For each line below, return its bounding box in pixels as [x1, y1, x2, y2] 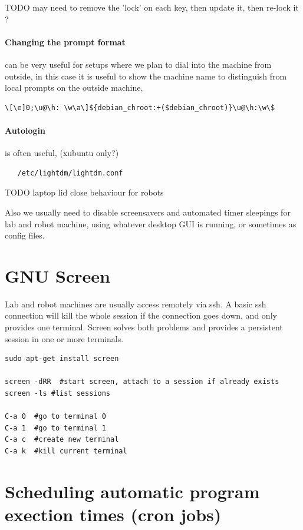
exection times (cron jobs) [5, 502, 222, 526]
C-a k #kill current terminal [5, 446, 127, 455]
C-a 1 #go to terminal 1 [5, 423, 106, 432]
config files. [5, 229, 45, 241]
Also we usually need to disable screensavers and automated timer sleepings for [5, 206, 291, 218]
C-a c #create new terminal [5, 435, 119, 444]
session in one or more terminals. [5, 332, 124, 344]
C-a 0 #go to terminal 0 [5, 412, 106, 421]
